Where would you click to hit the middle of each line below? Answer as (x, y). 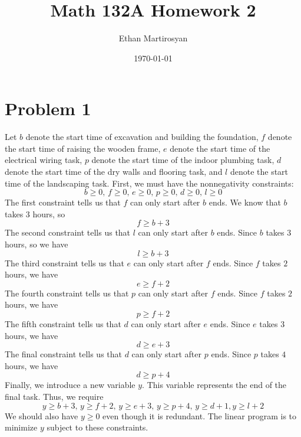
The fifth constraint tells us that (63, 323)
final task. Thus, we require (54, 396)
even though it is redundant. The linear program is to (200, 415)
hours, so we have (37, 244)
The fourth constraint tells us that (67, 293)
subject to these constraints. (97, 427)
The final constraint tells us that (63, 354)
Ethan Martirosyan (153, 38)
